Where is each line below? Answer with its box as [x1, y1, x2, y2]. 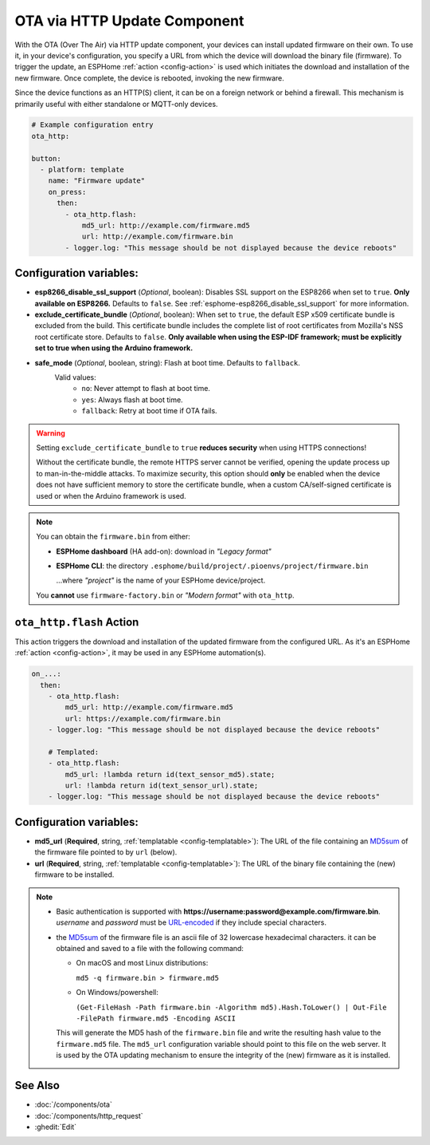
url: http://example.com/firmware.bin [81, 232, 234, 241]
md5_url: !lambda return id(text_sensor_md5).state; [64, 770, 276, 779]
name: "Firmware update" [48, 176, 146, 185]
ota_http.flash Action [14, 615, 139, 629]
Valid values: [54, 373, 97, 382]
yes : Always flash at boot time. [81, 395, 183, 405]
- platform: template [40, 165, 125, 175]
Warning [36, 428, 65, 438]
